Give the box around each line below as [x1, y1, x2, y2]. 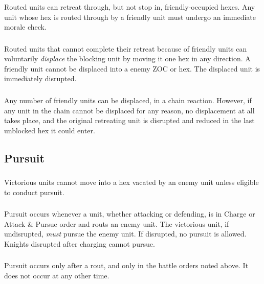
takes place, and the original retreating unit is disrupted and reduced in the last [4, 115, 255, 126]
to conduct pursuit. [4, 186, 64, 197]
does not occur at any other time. [4, 270, 109, 280]
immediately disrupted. [4, 73, 77, 84]
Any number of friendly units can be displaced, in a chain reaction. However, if [4, 94, 252, 105]
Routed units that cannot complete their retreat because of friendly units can [4, 43, 247, 54]
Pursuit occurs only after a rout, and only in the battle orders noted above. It [4, 260, 249, 271]
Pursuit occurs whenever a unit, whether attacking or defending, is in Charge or [4, 208, 255, 219]
